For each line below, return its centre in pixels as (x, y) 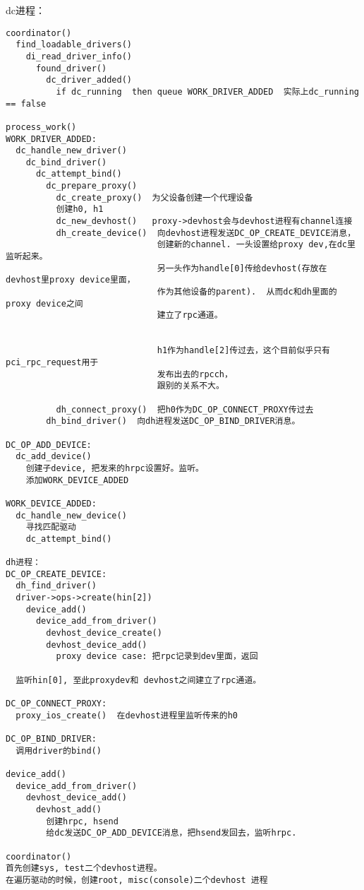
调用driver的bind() (59, 750)
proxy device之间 (44, 303)
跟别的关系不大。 (190, 386)
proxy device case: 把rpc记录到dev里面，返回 (157, 657)
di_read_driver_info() (79, 56)
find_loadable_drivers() (74, 45)
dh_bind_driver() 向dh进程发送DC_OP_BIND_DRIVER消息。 (173, 421)
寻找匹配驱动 (51, 527)
